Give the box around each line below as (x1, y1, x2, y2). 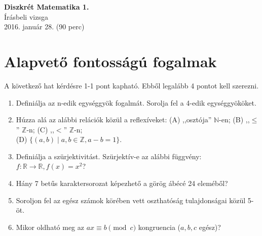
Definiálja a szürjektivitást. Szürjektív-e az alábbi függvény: (16, 151, 202, 161)
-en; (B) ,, (219, 114, 250, 125)
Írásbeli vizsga (4, 11, 48, 22)
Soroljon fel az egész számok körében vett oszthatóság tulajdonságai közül (16, 195, 246, 205)
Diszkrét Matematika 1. (4, 2, 89, 12)
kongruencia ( (138, 221, 181, 232)
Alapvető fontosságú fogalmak (4, 51, 217, 71)
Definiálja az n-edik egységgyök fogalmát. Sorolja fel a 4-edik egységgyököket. (16, 97, 256, 108)
